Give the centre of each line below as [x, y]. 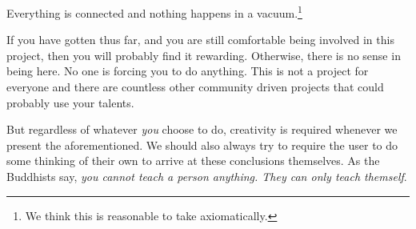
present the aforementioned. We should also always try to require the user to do [202, 145]
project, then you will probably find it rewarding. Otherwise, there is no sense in [204, 55]
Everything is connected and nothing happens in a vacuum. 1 [154, 12]
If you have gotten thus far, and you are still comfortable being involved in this [200, 40]
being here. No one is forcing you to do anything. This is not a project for [188, 71]
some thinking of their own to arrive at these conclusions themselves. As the [193, 161]
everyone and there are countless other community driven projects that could [195, 87]
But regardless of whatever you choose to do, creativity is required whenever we [202, 129]
